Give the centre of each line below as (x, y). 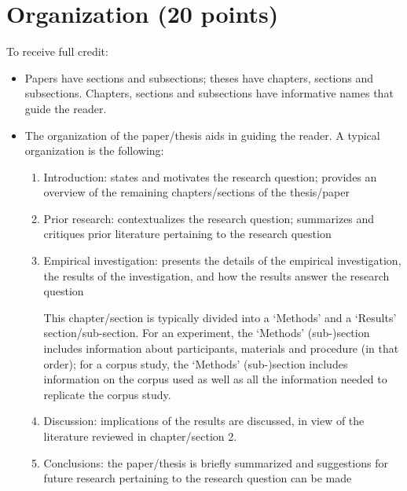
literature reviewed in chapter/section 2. (140, 436)
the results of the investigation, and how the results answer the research (216, 275)
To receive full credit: (57, 51)
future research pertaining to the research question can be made (198, 478)
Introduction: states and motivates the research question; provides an (210, 176)
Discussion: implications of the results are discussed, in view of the (204, 421)
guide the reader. (66, 108)
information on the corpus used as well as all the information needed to (215, 379)
